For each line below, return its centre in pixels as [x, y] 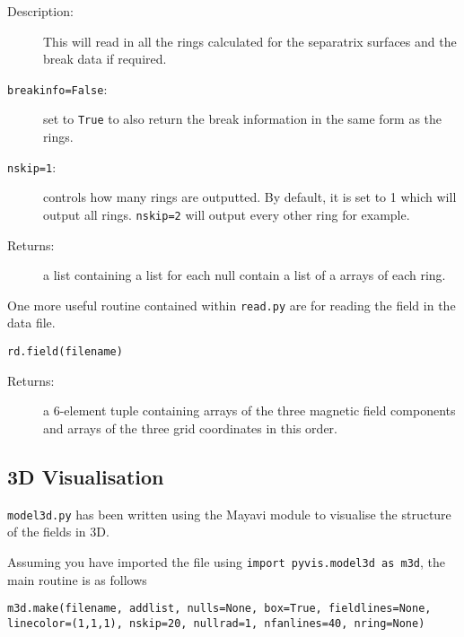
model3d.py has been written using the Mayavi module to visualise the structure [229, 514]
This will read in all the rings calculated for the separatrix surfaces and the [250, 41]
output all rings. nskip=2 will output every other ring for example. [227, 214]
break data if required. [105, 59]
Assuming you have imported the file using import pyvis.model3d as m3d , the [226, 561]
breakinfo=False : [57, 88]
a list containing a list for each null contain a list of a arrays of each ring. [245, 275]
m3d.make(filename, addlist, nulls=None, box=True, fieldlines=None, [219, 609]
